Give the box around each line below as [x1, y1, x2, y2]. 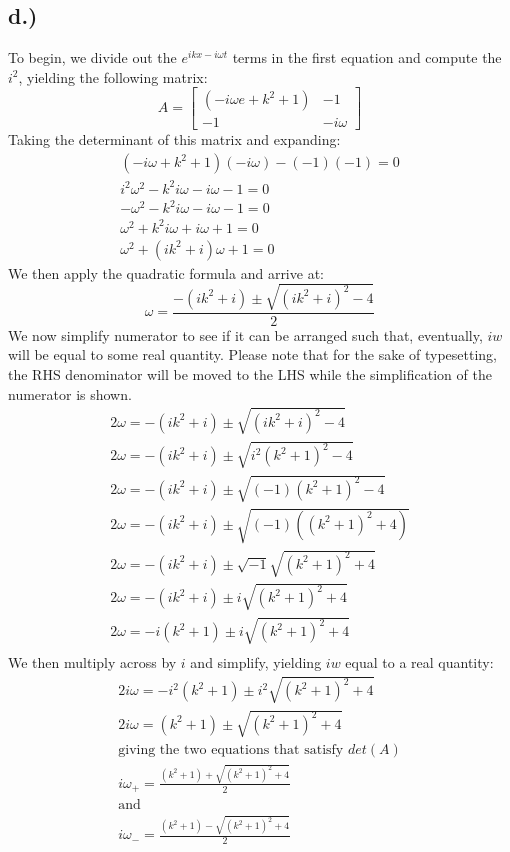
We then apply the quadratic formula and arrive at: [8, 262, 324, 283]
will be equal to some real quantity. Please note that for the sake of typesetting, [8, 344, 498, 365]
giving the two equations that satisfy [118, 743, 344, 758]
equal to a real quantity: [345, 652, 494, 673]
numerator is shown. [8, 383, 132, 404]
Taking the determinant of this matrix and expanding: [8, 129, 341, 150]
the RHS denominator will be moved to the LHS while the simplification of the [8, 364, 492, 385]
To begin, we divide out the [8, 47, 177, 68]
